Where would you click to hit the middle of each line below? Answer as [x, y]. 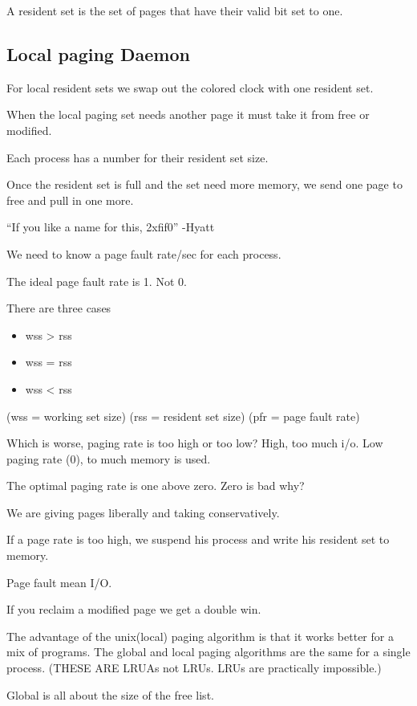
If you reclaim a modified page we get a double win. [134, 609]
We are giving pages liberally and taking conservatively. [143, 512]
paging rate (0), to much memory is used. [109, 458]
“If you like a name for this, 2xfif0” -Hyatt [111, 227]
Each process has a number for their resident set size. [138, 157]
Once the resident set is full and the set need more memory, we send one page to [204, 184]
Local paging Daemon [98, 53]
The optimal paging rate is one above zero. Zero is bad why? [156, 486]
